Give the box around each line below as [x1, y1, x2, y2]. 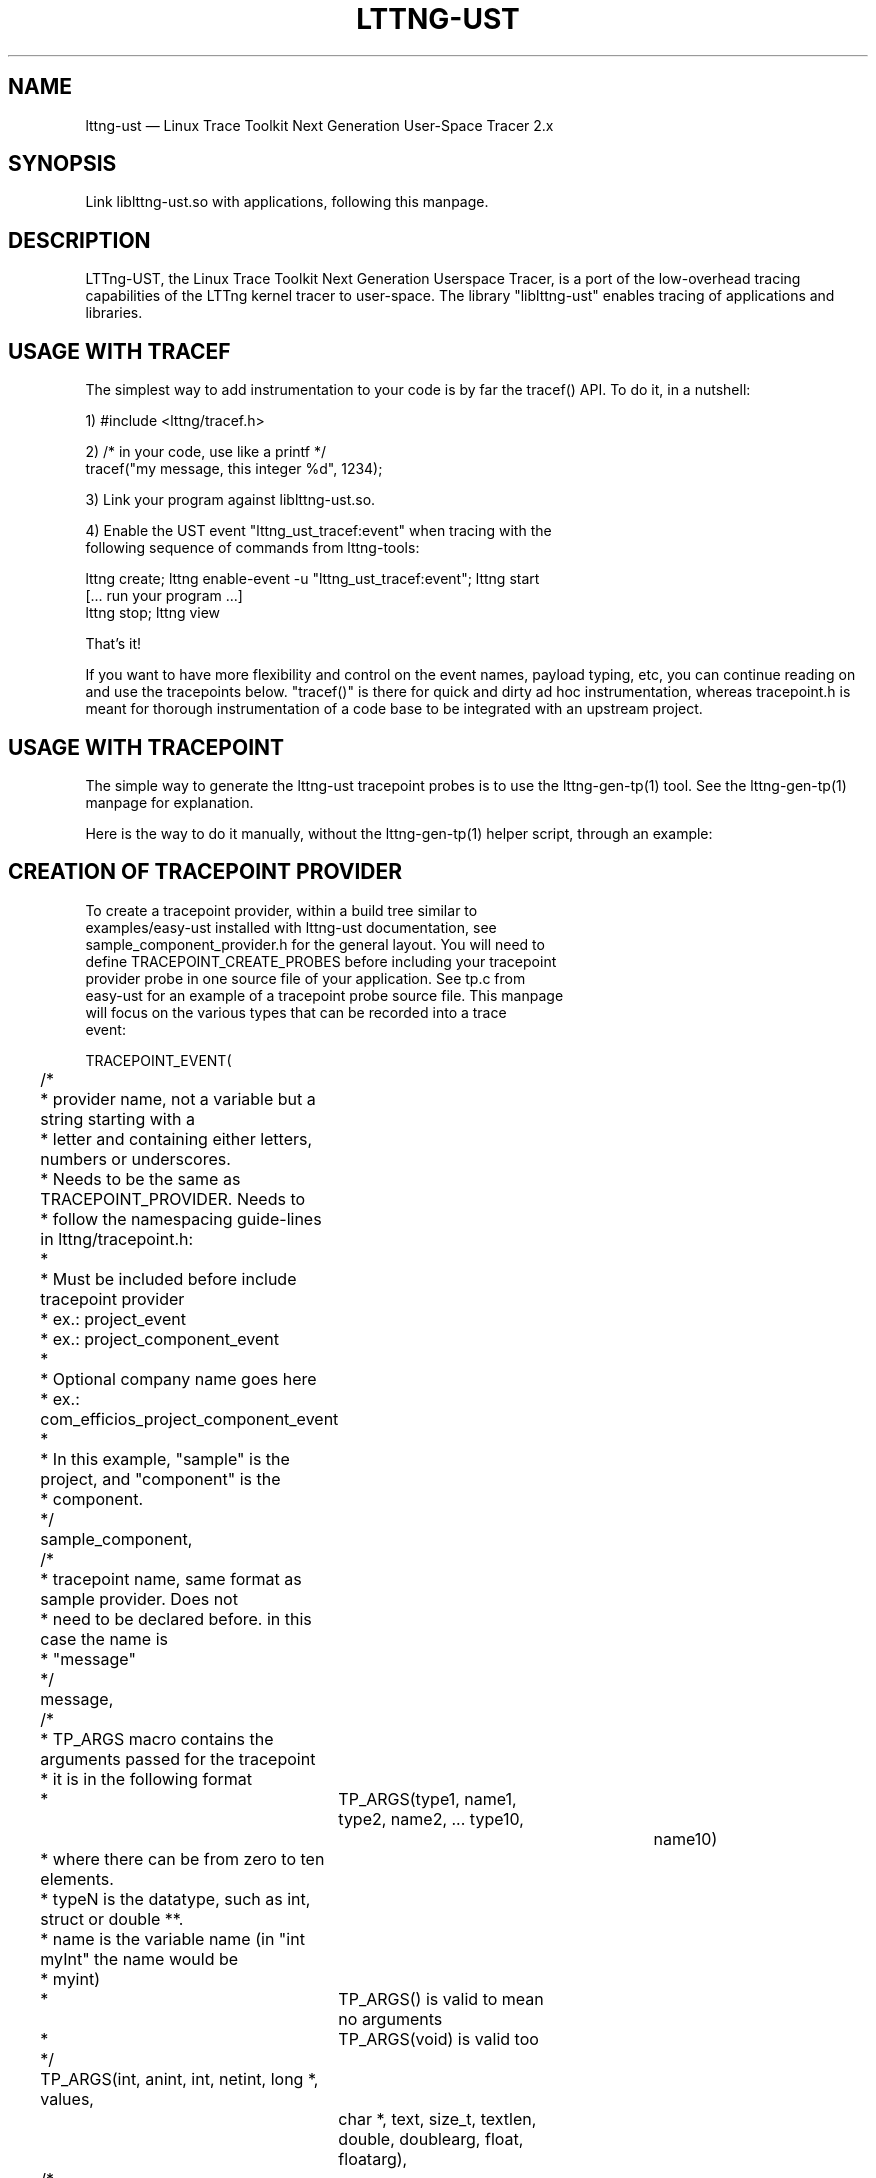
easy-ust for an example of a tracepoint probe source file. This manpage [85, 986, 564, 1004]
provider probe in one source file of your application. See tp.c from [85, 969, 526, 987]
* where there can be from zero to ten [40, 1848, 325, 1869]
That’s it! [85, 635, 142, 653]
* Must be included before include [40, 1268, 297, 1289]
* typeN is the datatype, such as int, [40, 1888, 311, 1909]
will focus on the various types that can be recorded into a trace [85, 1003, 507, 1021]
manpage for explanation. [85, 793, 254, 811]
